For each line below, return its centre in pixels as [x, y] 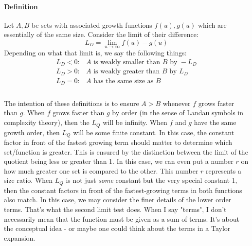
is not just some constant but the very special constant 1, [152, 180]
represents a [224, 170]
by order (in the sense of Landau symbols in [178, 113]
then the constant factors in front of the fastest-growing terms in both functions [123, 190]
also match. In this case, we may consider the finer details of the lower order [118, 200]
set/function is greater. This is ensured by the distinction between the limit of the [126, 151]
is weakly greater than [127, 72]
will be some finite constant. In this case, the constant [154, 132]
